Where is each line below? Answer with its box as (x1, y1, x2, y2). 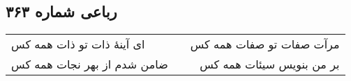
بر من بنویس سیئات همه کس (200, 56, 340, 73)
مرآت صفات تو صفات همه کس (190, 36, 340, 53)
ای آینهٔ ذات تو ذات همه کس (11, 36, 145, 53)
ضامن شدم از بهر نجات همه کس (11, 56, 168, 73)
